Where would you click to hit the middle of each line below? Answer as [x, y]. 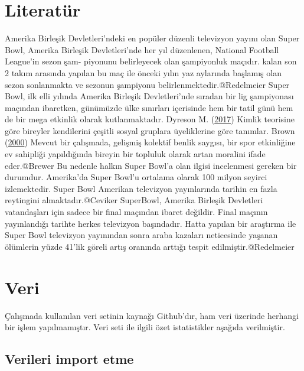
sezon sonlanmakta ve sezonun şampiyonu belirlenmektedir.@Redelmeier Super [147, 84]
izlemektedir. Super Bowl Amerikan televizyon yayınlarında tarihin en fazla [141, 188]
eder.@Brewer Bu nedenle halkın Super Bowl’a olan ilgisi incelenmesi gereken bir [151, 165]
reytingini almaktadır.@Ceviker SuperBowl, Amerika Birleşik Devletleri [134, 200]
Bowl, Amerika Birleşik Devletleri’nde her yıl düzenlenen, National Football [142, 49]
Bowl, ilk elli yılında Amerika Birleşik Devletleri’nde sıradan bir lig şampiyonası [149, 96]
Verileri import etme [69, 359]
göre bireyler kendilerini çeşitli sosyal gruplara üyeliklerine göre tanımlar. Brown [150, 130]
